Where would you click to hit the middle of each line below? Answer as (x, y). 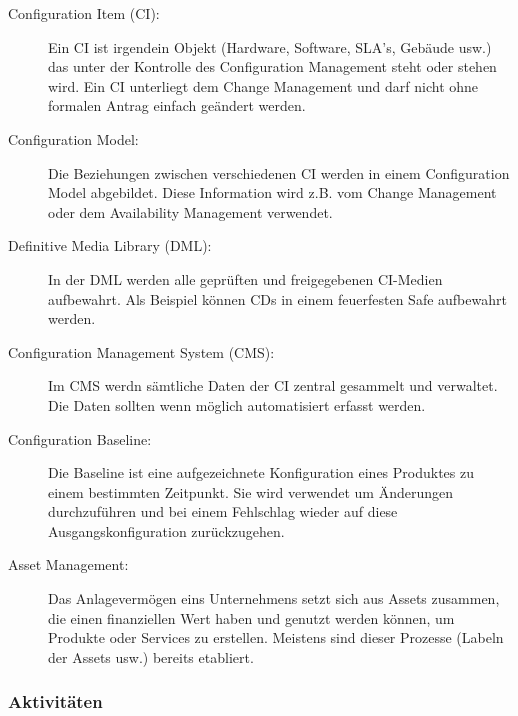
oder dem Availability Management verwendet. (190, 211)
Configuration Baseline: (80, 438)
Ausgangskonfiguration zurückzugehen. (166, 530)
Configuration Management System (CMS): (141, 351)
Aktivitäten (55, 701)
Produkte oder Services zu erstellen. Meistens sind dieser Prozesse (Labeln (276, 637)
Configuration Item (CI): (84, 13)
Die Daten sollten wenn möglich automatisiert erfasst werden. (237, 404)
